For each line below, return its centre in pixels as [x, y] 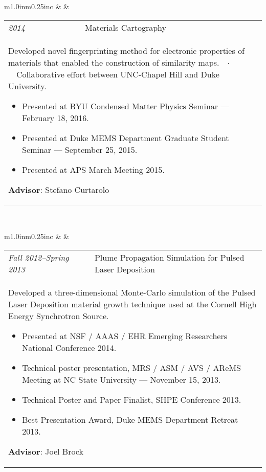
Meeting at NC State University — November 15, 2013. [121, 379]
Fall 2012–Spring [39, 257]
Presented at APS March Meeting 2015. [93, 169]
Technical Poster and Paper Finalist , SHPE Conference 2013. [132, 399]
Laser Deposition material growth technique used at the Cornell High [132, 304]
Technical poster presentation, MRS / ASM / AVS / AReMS [132, 367]
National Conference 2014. [69, 347]
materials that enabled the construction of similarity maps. [114, 62]
